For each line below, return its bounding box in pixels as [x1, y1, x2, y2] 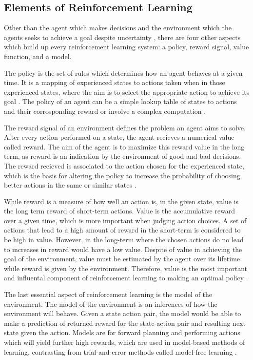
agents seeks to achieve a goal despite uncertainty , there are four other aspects [4, 32, 241, 42]
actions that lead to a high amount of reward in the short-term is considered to [4, 225, 241, 235]
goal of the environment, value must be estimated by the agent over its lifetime [4, 254, 240, 264]
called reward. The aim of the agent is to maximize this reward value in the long [4, 141, 245, 151]
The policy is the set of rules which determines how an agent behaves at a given [4, 67, 243, 78]
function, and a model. [4, 51, 72, 61]
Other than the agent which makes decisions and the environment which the [4, 22, 232, 33]
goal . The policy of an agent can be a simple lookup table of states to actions [4, 96, 237, 106]
